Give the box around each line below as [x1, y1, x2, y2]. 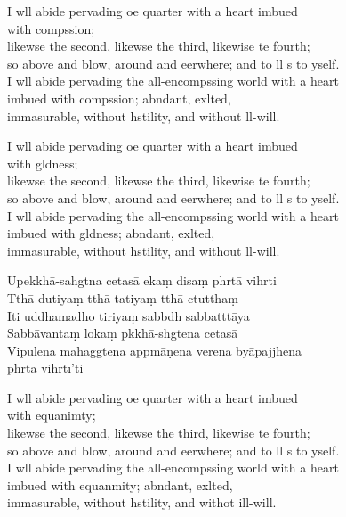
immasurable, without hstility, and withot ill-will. [7, 493, 277, 512]
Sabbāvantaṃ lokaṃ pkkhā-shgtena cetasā [7, 324, 238, 342]
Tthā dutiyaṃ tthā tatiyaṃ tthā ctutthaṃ [7, 288, 238, 307]
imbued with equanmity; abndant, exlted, [7, 475, 233, 494]
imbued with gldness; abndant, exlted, [7, 224, 215, 242]
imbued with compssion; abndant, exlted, [7, 88, 231, 107]
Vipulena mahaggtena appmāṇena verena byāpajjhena [7, 341, 302, 359]
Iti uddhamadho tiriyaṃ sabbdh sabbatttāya [7, 306, 250, 324]
